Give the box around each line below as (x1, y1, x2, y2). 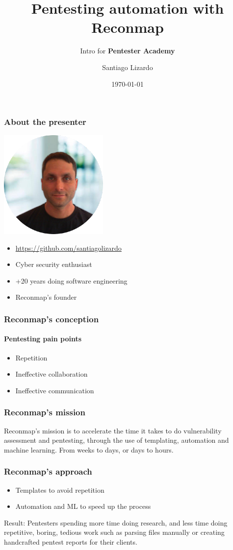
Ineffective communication (15, 385, 94, 395)
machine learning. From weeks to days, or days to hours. (4, 444, 174, 454)
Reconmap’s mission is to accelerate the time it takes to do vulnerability (4, 425, 222, 435)
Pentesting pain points (4, 334, 82, 344)
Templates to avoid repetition (15, 484, 104, 495)
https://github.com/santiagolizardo (15, 242, 122, 253)
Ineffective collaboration (15, 369, 88, 379)
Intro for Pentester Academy (80, 46, 175, 56)
